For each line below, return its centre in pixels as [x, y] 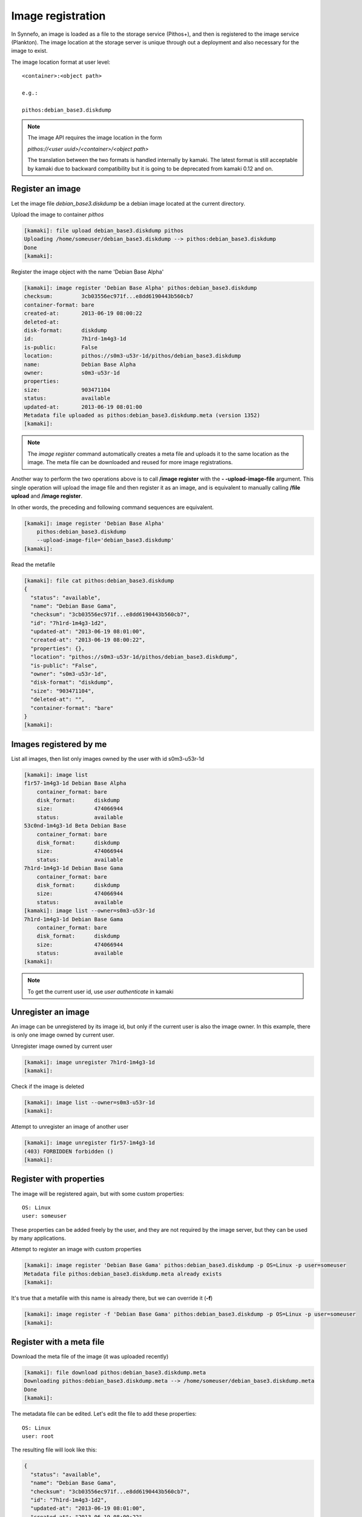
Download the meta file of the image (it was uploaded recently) [90, 1357]
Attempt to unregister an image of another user [70, 1127]
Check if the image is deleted [48, 1086]
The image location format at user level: [61, 62]
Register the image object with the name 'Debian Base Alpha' [87, 272]
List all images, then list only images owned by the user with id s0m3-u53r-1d [108, 758]
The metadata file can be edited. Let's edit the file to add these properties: [104, 1414]
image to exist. [29, 51]
